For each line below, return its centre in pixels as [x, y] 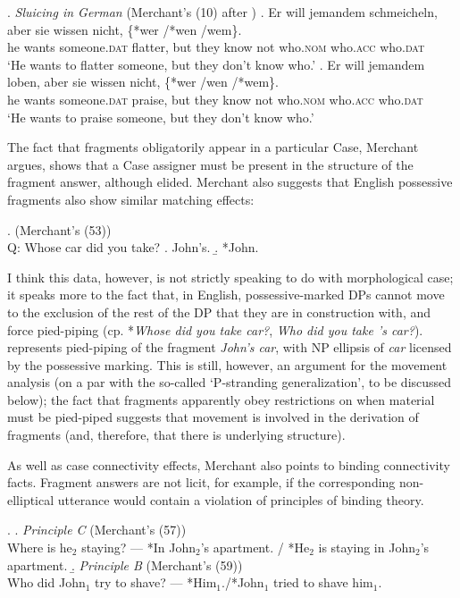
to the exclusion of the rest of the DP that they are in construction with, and [219, 312]
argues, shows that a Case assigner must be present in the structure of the [210, 164]
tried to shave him [323, 582]
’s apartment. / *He [255, 547]
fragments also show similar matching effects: [131, 199]
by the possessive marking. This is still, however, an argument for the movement [227, 364]
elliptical [31, 499]
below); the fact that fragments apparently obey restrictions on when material [221, 399]
